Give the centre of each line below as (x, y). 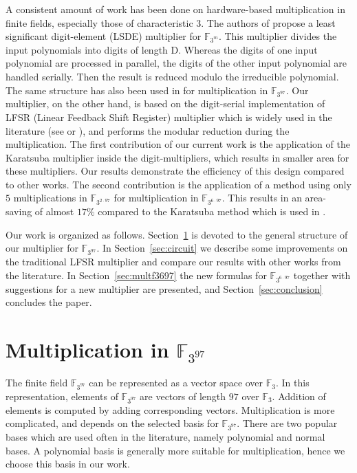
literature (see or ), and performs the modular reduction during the (148, 130)
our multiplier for (42, 248)
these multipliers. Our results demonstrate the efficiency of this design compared (175, 171)
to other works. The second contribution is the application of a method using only (178, 184)
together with (322, 275)
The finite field (37, 383)
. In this (293, 383)
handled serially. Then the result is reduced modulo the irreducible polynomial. (172, 76)
